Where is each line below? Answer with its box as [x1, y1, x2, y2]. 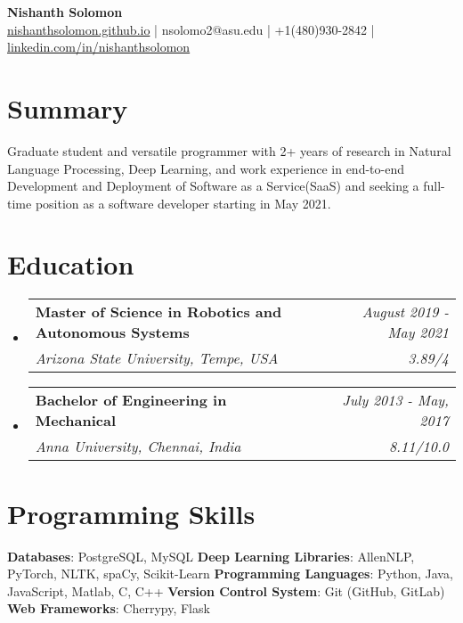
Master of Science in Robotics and [35, 301, 282, 323]
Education [7, 246, 134, 283]
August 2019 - [361, 301, 449, 323]
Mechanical [35, 410, 117, 431]
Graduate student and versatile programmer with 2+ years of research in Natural [7, 141, 451, 160]
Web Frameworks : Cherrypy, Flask [7, 599, 210, 618]
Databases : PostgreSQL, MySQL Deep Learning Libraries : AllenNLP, [7, 546, 415, 565]
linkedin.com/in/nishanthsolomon [7, 37, 191, 56]
